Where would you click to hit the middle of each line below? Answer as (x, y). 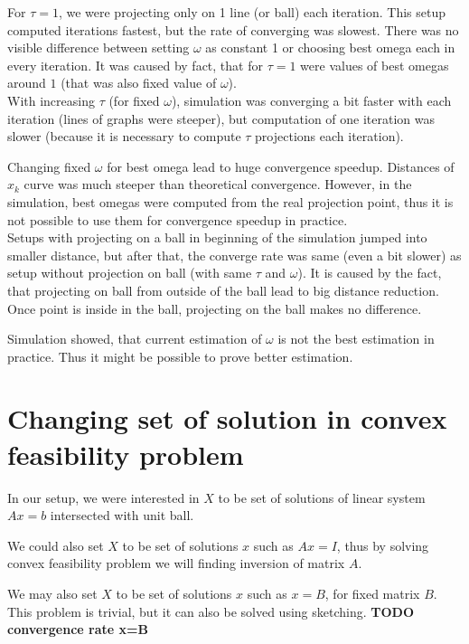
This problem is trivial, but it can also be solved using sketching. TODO (211, 611)
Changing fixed (49, 166)
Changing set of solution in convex (227, 418)
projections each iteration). (329, 136)
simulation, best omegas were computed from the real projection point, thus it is (230, 201)
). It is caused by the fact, (370, 273)
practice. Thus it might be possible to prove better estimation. (180, 356)
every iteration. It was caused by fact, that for (135, 65)
